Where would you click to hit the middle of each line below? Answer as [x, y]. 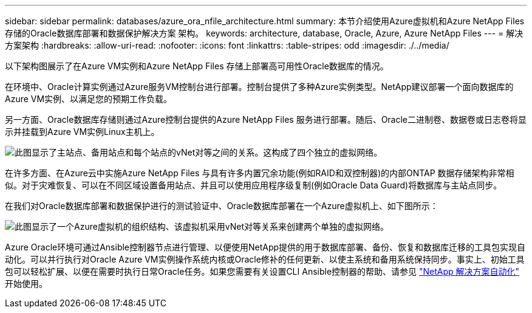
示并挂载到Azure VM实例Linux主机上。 [82, 132]
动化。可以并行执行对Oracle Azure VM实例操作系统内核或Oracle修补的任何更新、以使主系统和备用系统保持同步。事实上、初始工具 [265, 259]
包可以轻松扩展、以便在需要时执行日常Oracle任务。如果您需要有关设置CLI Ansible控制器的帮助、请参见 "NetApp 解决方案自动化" [262, 271]
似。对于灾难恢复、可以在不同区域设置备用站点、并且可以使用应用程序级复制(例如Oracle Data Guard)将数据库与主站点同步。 [254, 185]
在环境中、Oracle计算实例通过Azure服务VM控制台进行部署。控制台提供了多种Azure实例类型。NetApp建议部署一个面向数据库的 [259, 87]
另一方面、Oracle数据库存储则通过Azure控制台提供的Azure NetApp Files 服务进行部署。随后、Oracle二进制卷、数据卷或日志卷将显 [266, 119]
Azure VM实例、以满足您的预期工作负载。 [89, 99]
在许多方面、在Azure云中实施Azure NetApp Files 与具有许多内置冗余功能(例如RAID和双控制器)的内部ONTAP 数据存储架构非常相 [260, 173]
